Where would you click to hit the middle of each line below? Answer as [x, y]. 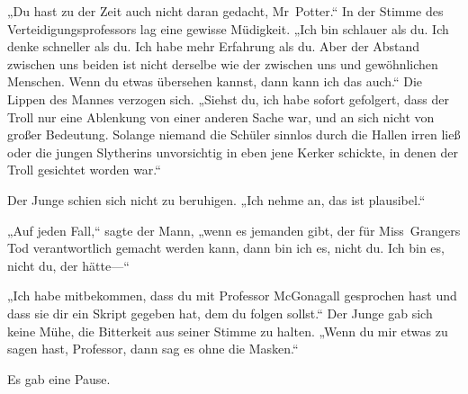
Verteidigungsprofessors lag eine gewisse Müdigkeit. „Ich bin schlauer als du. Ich [228, 28]
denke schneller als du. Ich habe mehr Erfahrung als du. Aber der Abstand [214, 46]
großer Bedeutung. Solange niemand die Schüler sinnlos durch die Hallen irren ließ [234, 134]
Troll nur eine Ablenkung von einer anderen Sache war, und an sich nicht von [221, 116]
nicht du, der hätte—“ [68, 265]
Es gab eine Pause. [59, 378]
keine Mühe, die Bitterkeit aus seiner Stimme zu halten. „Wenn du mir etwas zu [228, 331]
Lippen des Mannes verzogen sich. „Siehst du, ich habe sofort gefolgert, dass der [228, 98]
